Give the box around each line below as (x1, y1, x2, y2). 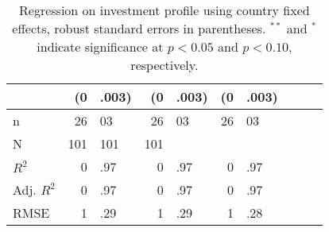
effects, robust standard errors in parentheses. (12, 19, 266, 37)
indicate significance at (37, 37, 164, 56)
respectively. (130, 56, 199, 74)
